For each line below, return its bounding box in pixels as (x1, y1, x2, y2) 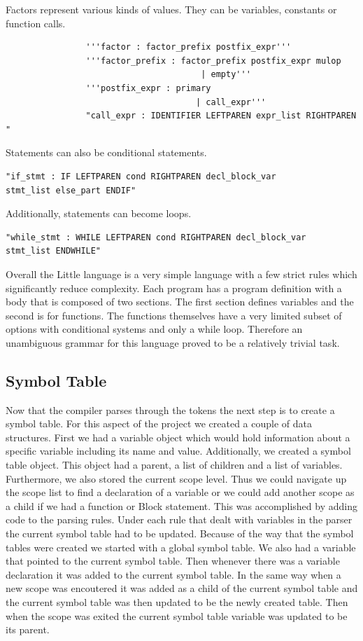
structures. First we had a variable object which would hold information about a (6, 429, 350, 444)
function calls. (6, 15, 66, 30)
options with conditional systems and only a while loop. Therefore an (6, 322, 303, 336)
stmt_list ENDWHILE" (6, 246, 101, 256)
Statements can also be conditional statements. (6, 145, 207, 160)
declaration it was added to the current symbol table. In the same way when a (6, 567, 341, 581)
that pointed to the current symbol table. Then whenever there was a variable (6, 553, 340, 568)
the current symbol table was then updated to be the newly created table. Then (6, 594, 348, 609)
